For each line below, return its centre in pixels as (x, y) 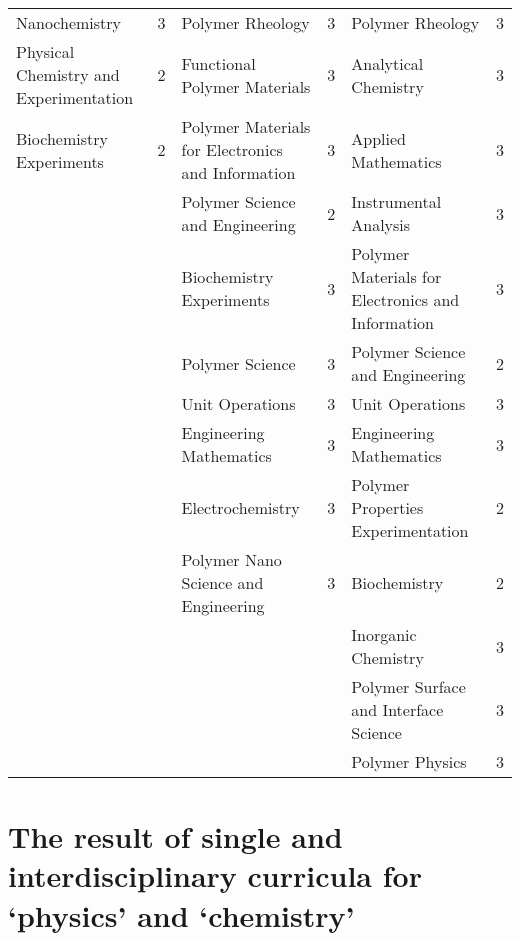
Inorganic (384, 634)
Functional (218, 63)
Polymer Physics (409, 761)
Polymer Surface (408, 686)
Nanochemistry (69, 22)
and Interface (397, 709)
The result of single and (175, 836)
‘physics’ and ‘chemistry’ (181, 914)
